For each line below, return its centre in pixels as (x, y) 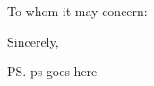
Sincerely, (33, 41)
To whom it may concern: (77, 11)
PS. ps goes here (52, 71)
